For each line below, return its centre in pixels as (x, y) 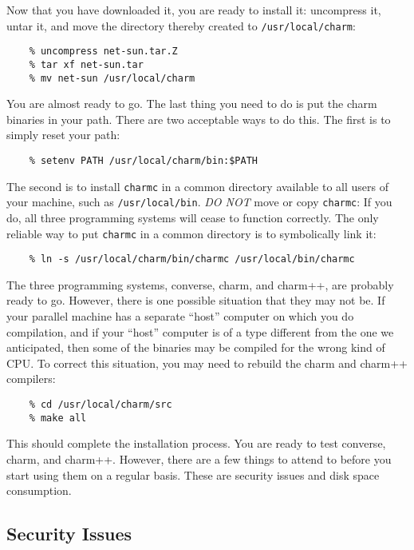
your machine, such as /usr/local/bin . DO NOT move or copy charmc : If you (199, 202)
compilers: (31, 379)
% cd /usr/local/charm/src (101, 405)
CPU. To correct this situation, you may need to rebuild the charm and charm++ (207, 363)
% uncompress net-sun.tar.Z (103, 52)
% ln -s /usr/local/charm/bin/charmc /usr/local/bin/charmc (192, 259)
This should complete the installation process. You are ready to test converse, (196, 443)
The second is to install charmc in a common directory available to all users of (197, 186)
